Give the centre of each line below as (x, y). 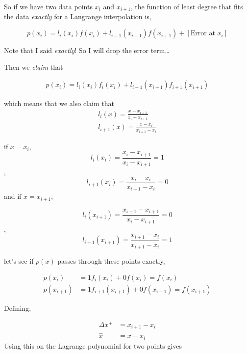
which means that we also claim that (59, 103)
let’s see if (19, 261)
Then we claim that (34, 67)
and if (13, 196)
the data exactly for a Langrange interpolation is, (78, 16)
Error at (203, 34)
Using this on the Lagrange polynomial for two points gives (93, 345)
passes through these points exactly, (111, 261)
